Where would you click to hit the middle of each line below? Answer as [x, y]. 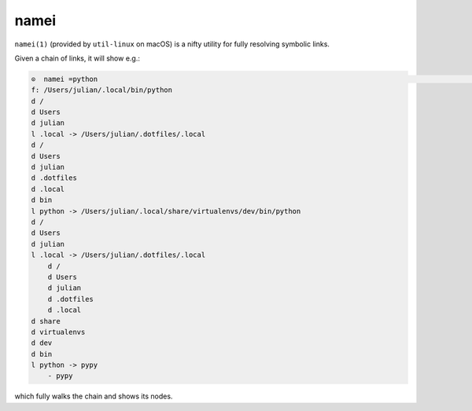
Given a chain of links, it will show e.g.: [77, 58]
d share [46, 321]
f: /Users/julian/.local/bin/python [102, 90]
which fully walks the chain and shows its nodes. [94, 396]
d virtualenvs [58, 332]
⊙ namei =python [65, 79]
